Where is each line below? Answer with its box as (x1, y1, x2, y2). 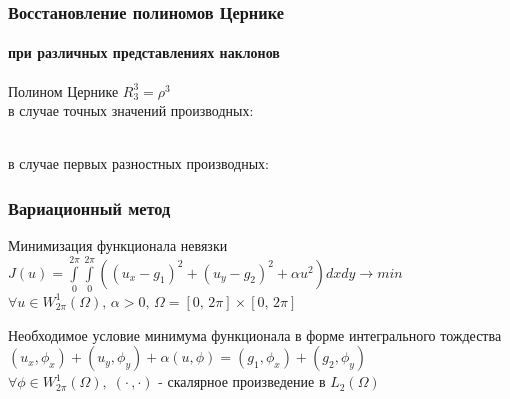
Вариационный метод (8, 195, 171, 220)
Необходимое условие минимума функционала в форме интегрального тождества (8, 324, 502, 345)
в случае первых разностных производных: (8, 153, 270, 174)
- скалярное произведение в (158, 371, 326, 392)
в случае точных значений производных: (8, 100, 254, 121)
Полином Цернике (8, 80, 119, 101)
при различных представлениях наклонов (8, 42, 280, 63)
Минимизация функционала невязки (8, 235, 228, 256)
